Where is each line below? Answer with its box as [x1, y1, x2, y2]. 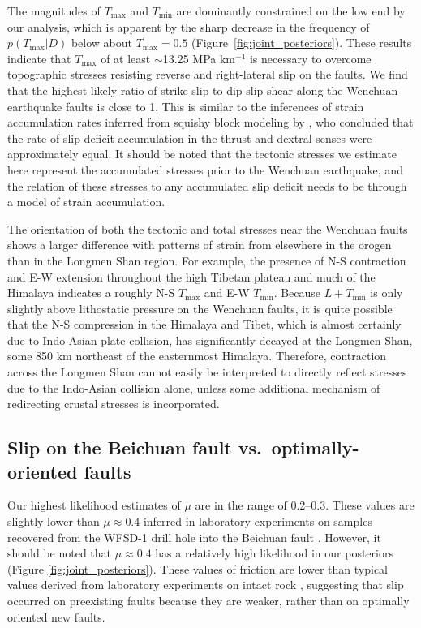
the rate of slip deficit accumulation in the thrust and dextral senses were [7, 129, 372, 146]
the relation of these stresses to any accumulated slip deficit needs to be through [7, 177, 407, 194]
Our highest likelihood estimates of [7, 497, 181, 514]
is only [370, 284, 403, 301]
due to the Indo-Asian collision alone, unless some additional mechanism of [7, 379, 380, 396]
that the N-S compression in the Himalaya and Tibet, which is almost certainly [7, 316, 402, 333]
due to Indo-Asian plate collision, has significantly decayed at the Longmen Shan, [7, 331, 413, 348]
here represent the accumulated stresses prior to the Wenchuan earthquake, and [7, 161, 403, 178]
